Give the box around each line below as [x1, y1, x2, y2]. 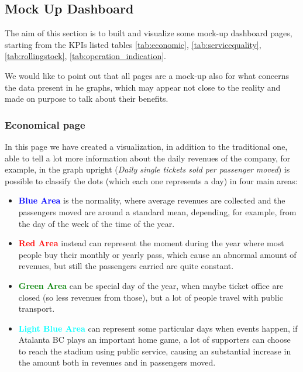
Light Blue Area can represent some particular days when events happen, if [18, 322, 298, 334]
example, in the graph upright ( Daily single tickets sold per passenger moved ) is [5, 163, 290, 175]
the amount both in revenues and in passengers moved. [18, 356, 216, 368]
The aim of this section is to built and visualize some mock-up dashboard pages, [5, 27, 292, 39]
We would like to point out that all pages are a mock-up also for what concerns [5, 69, 290, 81]
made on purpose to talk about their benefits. [5, 92, 168, 105]
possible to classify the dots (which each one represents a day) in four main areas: [5, 174, 298, 187]
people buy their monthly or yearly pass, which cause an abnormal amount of [18, 248, 297, 260]
